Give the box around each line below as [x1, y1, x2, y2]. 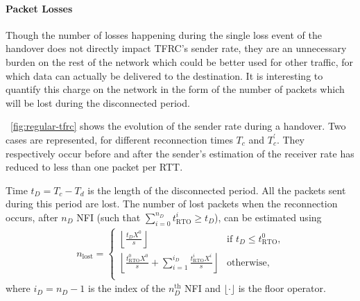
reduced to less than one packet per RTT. [6, 160, 183, 174]
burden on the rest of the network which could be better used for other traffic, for [6, 54, 353, 69]
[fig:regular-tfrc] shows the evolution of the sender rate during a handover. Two [10, 119, 346, 133]
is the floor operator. [238, 281, 326, 295]
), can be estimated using [214, 209, 322, 224]
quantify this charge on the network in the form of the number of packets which [6, 82, 345, 96]
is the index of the [87, 281, 166, 295]
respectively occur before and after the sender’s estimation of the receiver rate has [6, 146, 354, 160]
